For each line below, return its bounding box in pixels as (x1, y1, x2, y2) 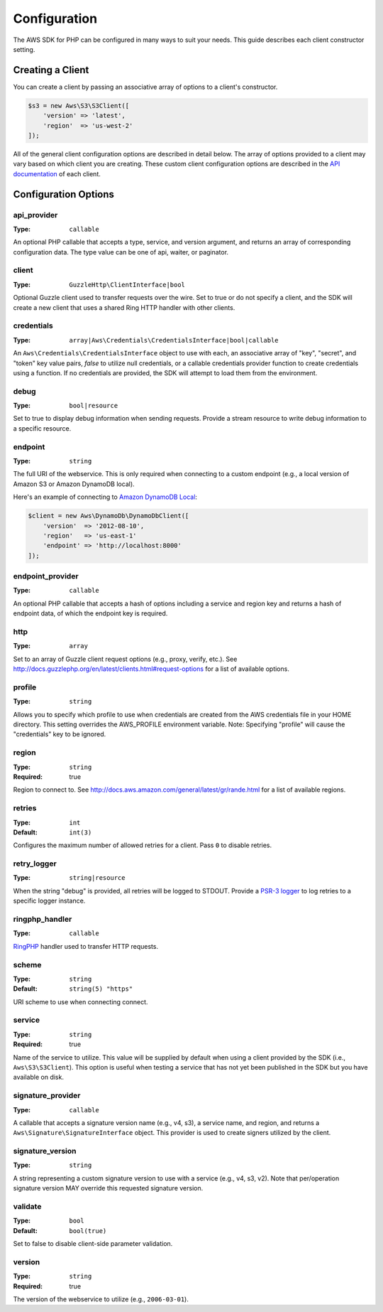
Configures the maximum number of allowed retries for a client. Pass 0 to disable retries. (13, 841, 272, 849)
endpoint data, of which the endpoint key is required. (13, 609, 168, 618)
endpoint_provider (13, 571, 79, 581)
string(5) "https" (69, 985, 133, 993)
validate (13, 1202, 42, 1211)
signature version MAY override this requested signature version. (13, 1184, 204, 1193)
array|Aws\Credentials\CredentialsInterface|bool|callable (69, 336, 279, 344)
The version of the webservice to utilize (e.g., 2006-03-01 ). (13, 1295, 189, 1303)
